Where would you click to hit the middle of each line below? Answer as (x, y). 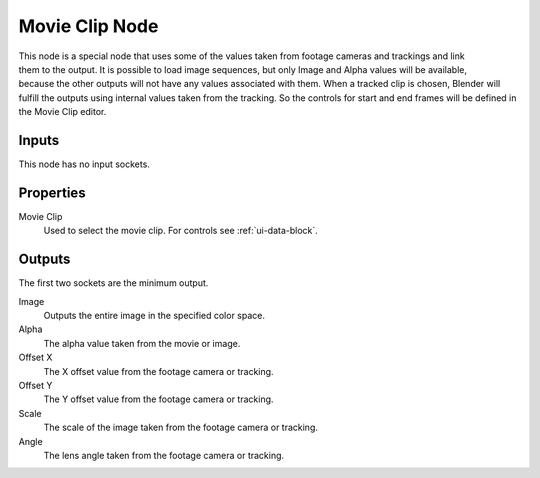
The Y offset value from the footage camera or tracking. (158, 399)
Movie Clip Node (88, 26)
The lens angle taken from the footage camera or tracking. (164, 455)
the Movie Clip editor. (62, 112)
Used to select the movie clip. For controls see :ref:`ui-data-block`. (181, 231)
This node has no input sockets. (84, 164)
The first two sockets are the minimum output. (113, 283)
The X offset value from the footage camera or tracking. (158, 371)
